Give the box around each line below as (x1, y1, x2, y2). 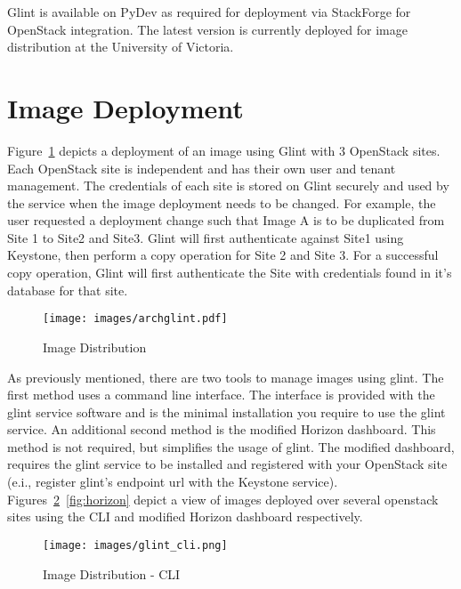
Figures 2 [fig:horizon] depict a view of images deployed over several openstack (7, 489, 439, 508)
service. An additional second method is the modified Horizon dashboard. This (7, 420, 436, 439)
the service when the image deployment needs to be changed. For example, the (7, 193, 436, 212)
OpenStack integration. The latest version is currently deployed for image (7, 20, 408, 38)
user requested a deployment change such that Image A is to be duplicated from (7, 211, 445, 230)
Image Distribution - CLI (43, 564, 181, 583)
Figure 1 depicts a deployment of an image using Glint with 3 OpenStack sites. (7, 141, 441, 159)
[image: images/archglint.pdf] (43, 312, 228, 326)
